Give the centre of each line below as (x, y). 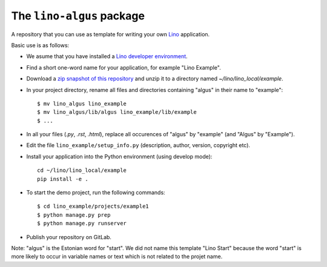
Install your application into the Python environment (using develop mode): (119, 156)
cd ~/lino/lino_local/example (82, 170)
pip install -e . (63, 179)
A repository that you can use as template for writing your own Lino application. (111, 34)
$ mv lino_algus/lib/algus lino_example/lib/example (117, 112)
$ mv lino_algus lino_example (82, 104)
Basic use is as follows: (40, 45)
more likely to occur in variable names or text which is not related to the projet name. (117, 257)
